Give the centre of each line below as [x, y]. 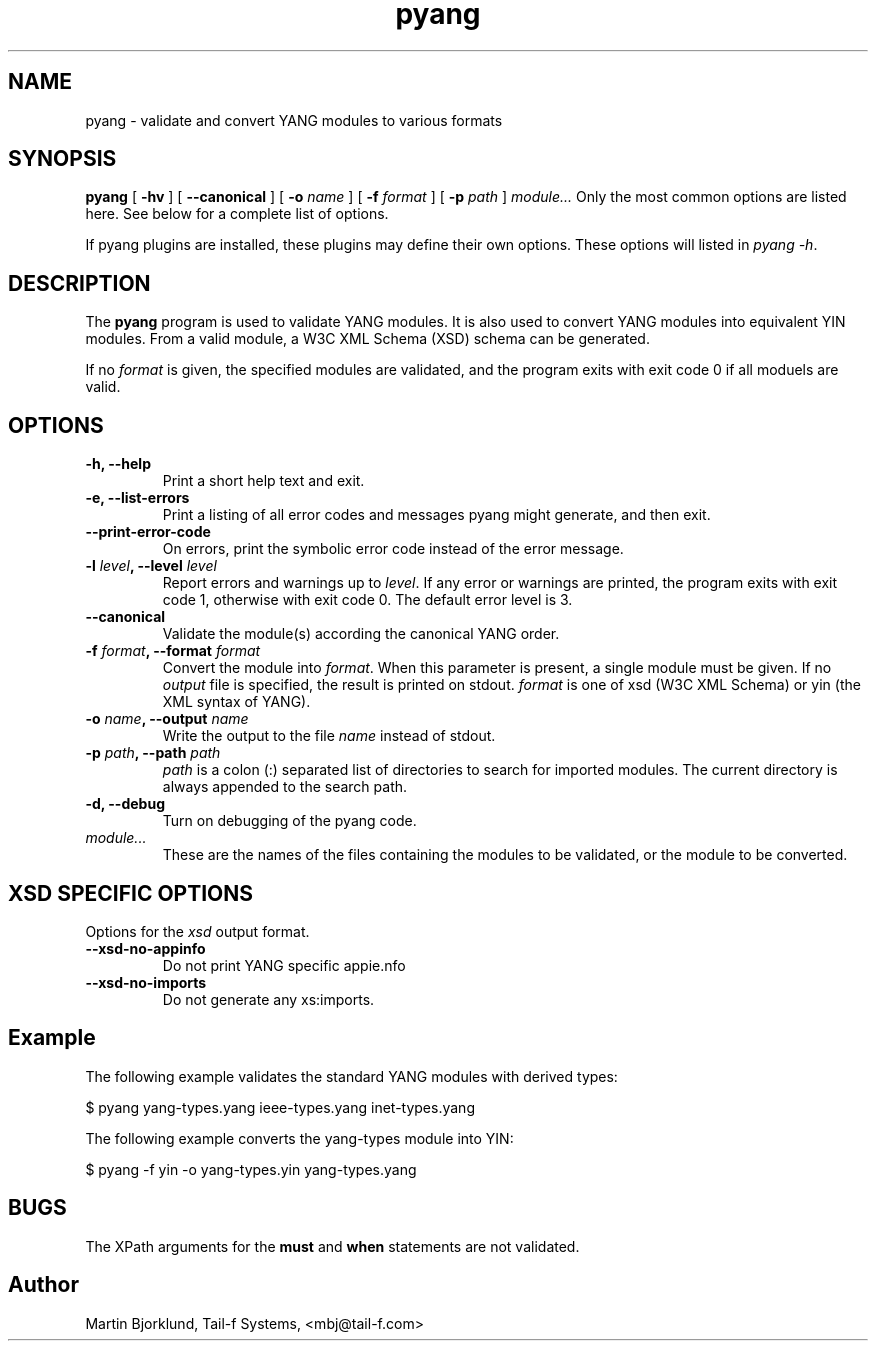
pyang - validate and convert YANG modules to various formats [294, 120]
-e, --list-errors [137, 498]
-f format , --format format [173, 651]
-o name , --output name [167, 719]
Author [43, 1285]
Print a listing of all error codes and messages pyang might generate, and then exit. [436, 515]
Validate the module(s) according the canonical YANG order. [361, 634]
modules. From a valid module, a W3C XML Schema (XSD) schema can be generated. [367, 339]
